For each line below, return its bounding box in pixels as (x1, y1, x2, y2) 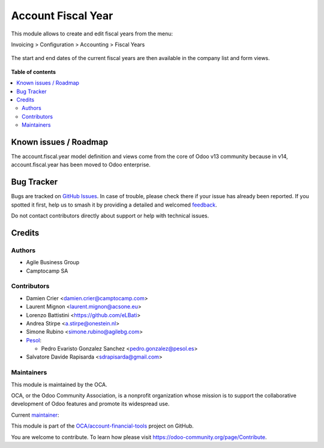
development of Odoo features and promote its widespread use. (11, 400, 170, 408)
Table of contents (11, 68, 56, 75)
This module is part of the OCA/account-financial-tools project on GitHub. (11, 422, 194, 429)
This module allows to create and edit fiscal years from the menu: (11, 30, 173, 37)
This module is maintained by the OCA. (11, 381, 107, 388)
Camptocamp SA (26, 267, 68, 274)
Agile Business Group (26, 259, 80, 266)
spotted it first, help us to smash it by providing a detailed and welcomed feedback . (11, 201, 217, 208)
